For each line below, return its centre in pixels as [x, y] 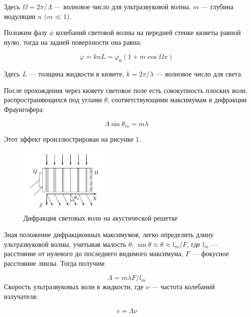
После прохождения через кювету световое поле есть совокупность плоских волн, [126, 90]
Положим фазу [26, 32]
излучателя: [21, 296]
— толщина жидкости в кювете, [77, 74]
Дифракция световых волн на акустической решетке [101, 218]
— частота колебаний [183, 287]
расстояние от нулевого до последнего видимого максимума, [94, 253]
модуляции [20, 16]
